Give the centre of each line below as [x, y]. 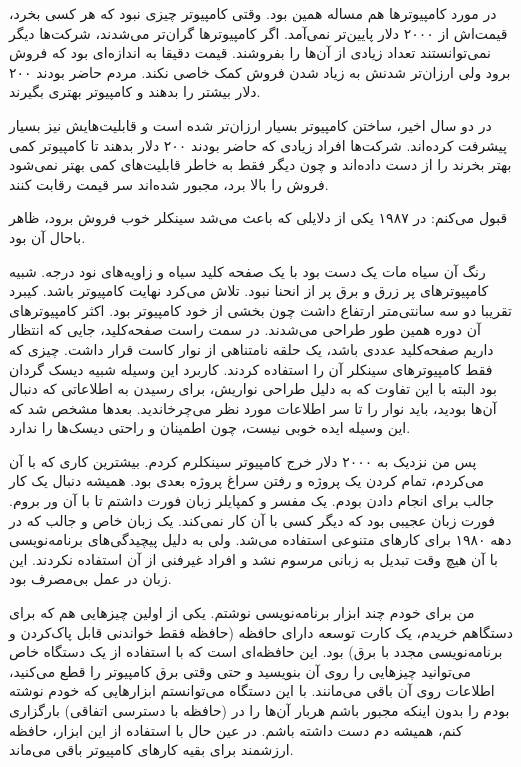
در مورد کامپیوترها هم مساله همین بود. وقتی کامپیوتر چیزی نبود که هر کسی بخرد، [253, 13]
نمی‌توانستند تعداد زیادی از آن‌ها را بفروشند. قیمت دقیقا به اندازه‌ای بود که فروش [250, 52]
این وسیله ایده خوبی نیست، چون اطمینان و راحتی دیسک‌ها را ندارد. [210, 427]
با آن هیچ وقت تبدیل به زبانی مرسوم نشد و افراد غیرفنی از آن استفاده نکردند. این [254, 558]
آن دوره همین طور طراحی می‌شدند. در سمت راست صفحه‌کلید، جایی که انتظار [245, 329]
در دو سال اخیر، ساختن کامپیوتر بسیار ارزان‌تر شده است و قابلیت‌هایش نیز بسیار [250, 124]
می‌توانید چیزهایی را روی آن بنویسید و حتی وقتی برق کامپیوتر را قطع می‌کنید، [240, 670]
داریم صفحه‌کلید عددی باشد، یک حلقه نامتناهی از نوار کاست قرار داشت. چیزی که [251, 348]
